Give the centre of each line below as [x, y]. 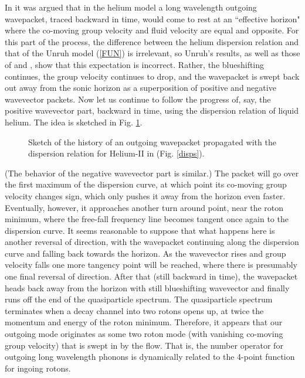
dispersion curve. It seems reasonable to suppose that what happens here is [140, 230]
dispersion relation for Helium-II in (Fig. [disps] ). [116, 153]
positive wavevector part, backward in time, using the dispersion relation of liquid [152, 110]
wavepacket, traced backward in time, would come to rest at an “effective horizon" [152, 18]
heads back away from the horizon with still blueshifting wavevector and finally [147, 287]
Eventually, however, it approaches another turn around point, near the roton [144, 207]
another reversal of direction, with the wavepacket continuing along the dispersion [152, 242]
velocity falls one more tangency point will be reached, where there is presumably [151, 265]
